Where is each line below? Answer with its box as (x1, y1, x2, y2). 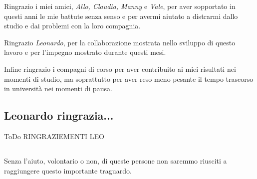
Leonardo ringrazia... (4, 108, 114, 123)
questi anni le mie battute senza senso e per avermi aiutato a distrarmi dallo (4, 10, 238, 21)
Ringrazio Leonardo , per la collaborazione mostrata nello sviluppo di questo (4, 37, 236, 47)
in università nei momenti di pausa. (4, 83, 112, 94)
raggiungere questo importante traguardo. (4, 165, 132, 176)
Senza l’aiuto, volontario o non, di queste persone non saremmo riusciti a (4, 155, 227, 166)
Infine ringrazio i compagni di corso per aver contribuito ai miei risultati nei (4, 63, 236, 74)
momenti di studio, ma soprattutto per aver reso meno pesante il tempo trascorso (4, 73, 254, 84)
